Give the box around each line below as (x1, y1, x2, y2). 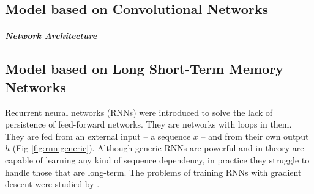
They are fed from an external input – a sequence (5, 129, 191, 142)
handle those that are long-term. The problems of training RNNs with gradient (5, 165, 302, 178)
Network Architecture (5, 29, 97, 42)
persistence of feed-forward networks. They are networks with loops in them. (5, 118, 292, 131)
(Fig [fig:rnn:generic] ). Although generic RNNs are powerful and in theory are (12, 142, 304, 154)
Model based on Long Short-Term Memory (5, 59, 283, 78)
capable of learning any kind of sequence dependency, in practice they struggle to (5, 153, 310, 166)
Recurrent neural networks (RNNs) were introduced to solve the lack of (5, 106, 273, 118)
